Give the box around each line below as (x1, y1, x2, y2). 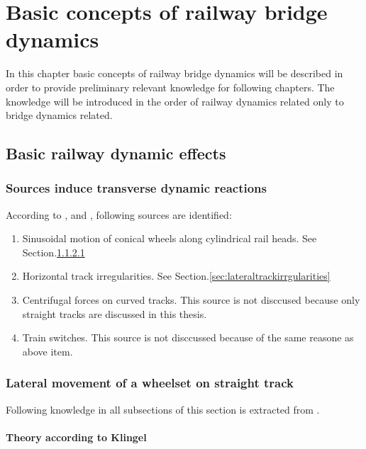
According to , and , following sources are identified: (6, 207, 232, 222)
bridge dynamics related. (6, 108, 113, 123)
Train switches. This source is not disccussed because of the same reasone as (22, 330, 354, 345)
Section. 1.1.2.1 (22, 244, 85, 259)
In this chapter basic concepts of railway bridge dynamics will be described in (6, 66, 343, 81)
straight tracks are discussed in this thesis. (22, 306, 207, 321)
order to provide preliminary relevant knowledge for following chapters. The (6, 79, 335, 94)
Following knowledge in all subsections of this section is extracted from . (6, 402, 320, 416)
